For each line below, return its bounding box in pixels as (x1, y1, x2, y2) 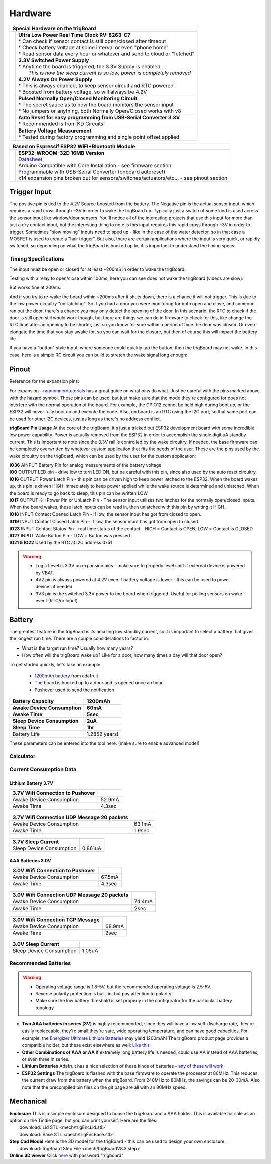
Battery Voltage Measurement (18, 127, 92, 134)
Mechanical (9, 1097, 47, 1106)
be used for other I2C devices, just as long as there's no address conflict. (9, 416, 161, 422)
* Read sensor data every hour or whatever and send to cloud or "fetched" (18, 50, 195, 57)
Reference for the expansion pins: (9, 378, 80, 384)
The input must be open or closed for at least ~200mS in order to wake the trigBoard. (9, 266, 186, 272)
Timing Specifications (9, 255, 65, 263)
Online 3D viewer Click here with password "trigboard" (9, 1152, 124, 1158)
